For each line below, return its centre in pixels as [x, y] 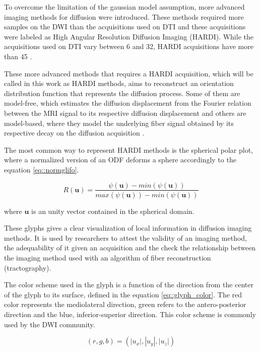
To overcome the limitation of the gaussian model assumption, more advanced [124, 7]
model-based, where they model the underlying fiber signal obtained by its [119, 123]
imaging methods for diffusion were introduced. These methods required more [124, 16]
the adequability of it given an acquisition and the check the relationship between [130, 248]
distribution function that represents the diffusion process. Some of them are [122, 93]
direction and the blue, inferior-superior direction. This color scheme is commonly [130, 314]
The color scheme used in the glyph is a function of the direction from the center [129, 284]
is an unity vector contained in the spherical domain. [113, 211]
